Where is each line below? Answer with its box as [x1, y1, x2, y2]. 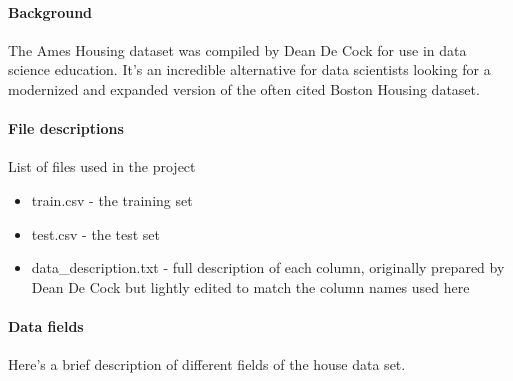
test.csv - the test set [31, 223, 160, 244]
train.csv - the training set [31, 189, 193, 210]
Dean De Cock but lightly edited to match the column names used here [31, 276, 470, 297]
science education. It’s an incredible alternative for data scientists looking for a [8, 59, 491, 80]
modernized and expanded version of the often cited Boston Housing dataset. [8, 78, 480, 99]
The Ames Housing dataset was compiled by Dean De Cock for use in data [8, 39, 467, 60]
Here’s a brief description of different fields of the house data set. [8, 354, 406, 375]
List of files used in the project [8, 156, 196, 177]
